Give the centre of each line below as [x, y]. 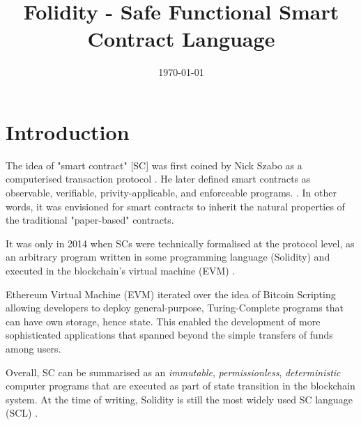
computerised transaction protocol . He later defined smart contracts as [158, 179]
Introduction [68, 131]
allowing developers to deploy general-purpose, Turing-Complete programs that [175, 308]
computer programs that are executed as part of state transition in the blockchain [180, 386]
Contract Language [181, 39]
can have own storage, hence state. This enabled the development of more [163, 321]
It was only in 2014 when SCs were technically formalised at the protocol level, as [180, 243]
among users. [33, 348]
